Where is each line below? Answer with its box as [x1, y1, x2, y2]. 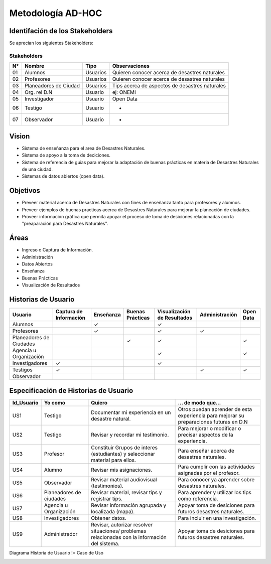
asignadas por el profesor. [178, 469, 240, 476]
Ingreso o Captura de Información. [22, 247, 93, 253]
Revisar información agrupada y [91, 502, 167, 509]
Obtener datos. [91, 514, 126, 521]
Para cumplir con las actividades [178, 463, 255, 470]
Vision [9, 132, 30, 140]
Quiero [91, 399, 108, 406]
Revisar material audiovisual [91, 476, 157, 483]
